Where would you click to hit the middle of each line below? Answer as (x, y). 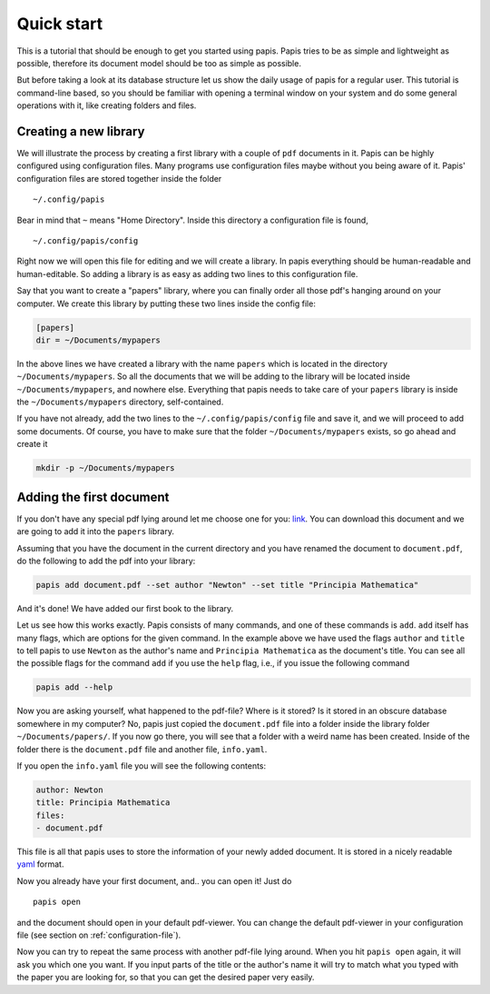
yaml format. (40, 864)
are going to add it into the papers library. (95, 532)
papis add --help (74, 687)
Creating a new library (81, 131)
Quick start (60, 24)
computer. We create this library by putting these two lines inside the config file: (167, 303)
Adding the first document (93, 497)
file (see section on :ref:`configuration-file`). (99, 935)
